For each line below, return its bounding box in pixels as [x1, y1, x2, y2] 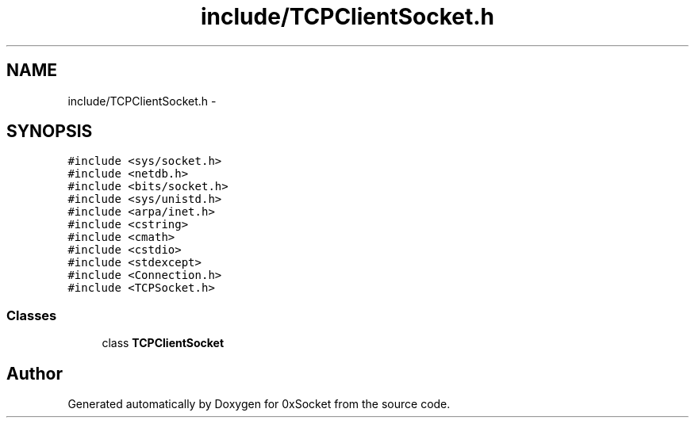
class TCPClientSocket [102, 336, 225, 350]
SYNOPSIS [6, 121, 93, 142]
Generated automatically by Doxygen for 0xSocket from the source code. [67, 397, 451, 411]
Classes [6, 307, 57, 323]
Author [6, 363, 63, 384]
